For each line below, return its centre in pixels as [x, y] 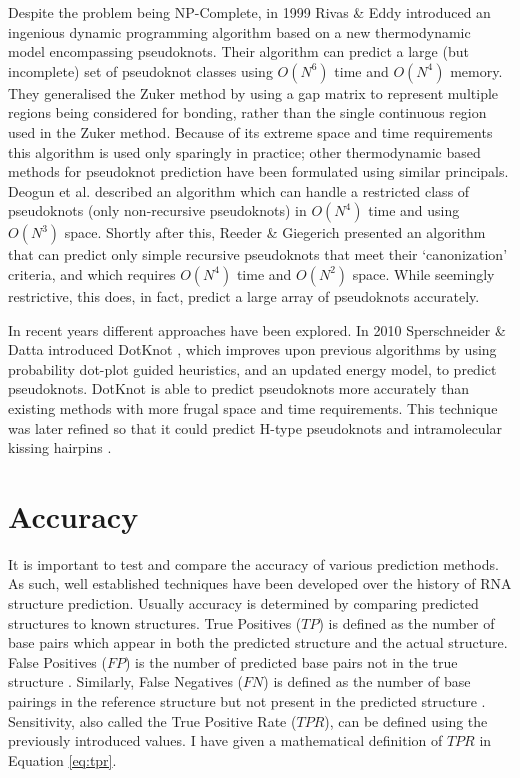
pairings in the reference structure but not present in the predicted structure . [247, 700]
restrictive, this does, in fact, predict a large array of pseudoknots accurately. [244, 295]
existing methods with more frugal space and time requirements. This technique [253, 407]
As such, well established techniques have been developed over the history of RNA [260, 583]
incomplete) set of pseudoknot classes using [140, 70]
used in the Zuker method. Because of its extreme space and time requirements [250, 131]
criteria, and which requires [92, 273]
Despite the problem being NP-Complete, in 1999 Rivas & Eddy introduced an [249, 12]
